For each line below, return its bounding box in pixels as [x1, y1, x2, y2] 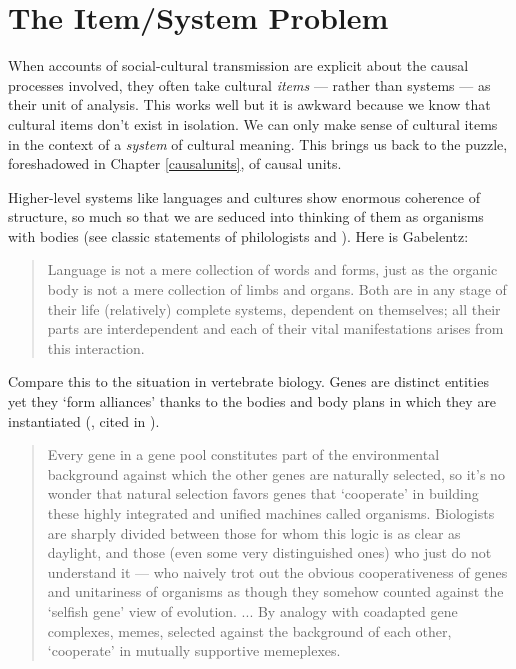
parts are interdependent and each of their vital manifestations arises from [47, 318, 504, 339]
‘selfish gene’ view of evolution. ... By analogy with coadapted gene [47, 600, 458, 621]
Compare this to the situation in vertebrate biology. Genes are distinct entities [8, 371, 489, 392]
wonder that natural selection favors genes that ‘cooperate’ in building [47, 483, 479, 504]
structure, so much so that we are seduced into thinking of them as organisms [8, 206, 484, 227]
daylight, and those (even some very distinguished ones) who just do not [47, 542, 492, 563]
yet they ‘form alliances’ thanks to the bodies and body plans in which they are [8, 391, 497, 412]
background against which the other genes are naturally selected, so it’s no [47, 463, 505, 484]
